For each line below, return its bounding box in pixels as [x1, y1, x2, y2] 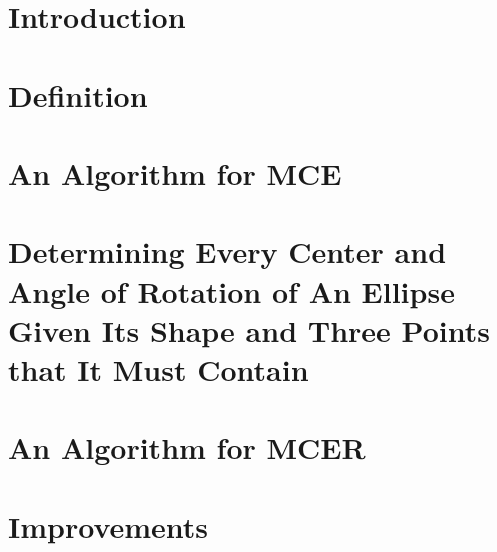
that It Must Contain [8, 348, 309, 389]
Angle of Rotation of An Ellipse [8, 270, 455, 311]
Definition [8, 74, 148, 115]
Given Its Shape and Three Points [8, 309, 490, 350]
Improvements [8, 505, 209, 546]
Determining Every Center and [8, 231, 447, 272]
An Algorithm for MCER [8, 427, 366, 468]
